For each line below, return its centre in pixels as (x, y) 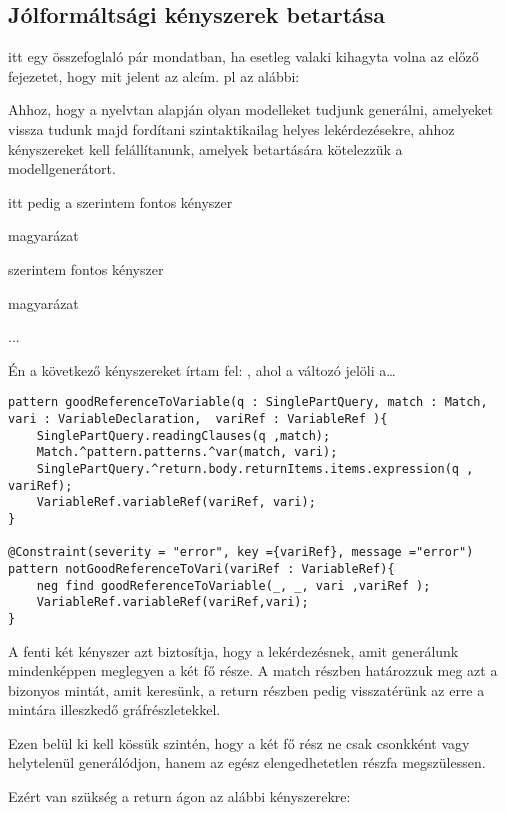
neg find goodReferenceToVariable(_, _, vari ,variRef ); (233, 585)
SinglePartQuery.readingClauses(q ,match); (183, 435)
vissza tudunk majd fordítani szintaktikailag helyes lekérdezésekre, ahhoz (231, 128)
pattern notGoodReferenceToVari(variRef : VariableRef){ (201, 568)
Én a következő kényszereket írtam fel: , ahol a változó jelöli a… (202, 369)
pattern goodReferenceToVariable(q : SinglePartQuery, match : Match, (248, 402)
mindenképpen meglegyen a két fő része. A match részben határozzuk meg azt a (253, 670)
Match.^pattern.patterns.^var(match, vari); (187, 452)
